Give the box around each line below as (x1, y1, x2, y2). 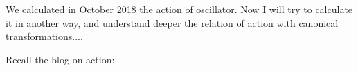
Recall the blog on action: (6, 52, 115, 66)
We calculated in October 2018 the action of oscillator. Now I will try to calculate (6, 2, 353, 16)
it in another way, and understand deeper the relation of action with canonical (6, 15, 339, 30)
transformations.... (6, 29, 83, 43)
